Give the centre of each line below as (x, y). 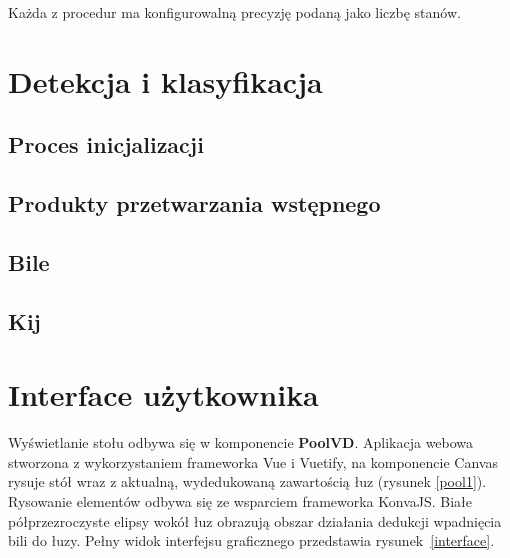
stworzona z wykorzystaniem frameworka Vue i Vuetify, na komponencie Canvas (253, 461)
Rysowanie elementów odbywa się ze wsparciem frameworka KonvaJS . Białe (240, 501)
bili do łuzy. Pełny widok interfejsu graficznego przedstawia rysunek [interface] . (251, 540)
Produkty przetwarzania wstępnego (194, 203)
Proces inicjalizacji (106, 144)
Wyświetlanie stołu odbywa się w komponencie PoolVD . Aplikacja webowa (241, 442)
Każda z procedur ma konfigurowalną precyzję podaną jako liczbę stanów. (234, 12)
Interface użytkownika (163, 394)
